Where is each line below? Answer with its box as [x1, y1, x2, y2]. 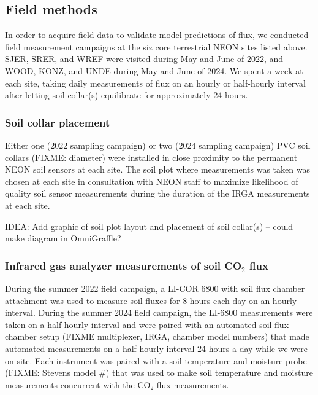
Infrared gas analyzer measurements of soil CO [5, 257, 242, 273]
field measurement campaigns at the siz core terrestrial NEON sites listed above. [5, 40, 308, 53]
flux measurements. [156, 378, 229, 391]
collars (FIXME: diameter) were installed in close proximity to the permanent [5, 151, 298, 163]
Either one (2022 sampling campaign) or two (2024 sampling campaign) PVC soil [5, 138, 311, 151]
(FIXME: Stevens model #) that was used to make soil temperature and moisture [5, 366, 313, 379]
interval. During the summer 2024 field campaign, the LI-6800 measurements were [5, 306, 313, 319]
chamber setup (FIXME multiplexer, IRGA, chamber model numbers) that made [5, 330, 309, 343]
